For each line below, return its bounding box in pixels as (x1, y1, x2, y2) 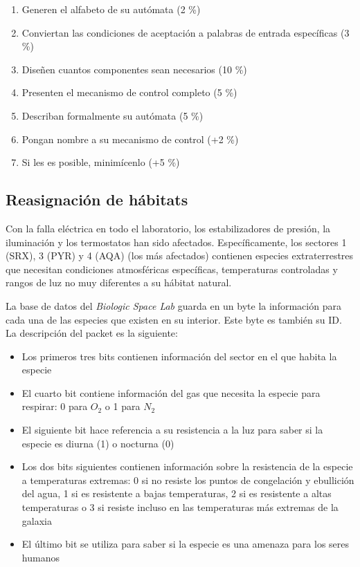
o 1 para (105, 399, 141, 413)
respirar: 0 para (21, 399, 88, 413)
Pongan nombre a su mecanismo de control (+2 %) (21, 131, 239, 146)
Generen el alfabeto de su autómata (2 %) (21, 2, 201, 16)
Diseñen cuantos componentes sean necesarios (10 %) (21, 62, 247, 76)
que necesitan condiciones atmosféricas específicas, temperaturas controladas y (6, 261, 338, 276)
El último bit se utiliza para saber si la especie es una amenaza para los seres (21, 537, 350, 551)
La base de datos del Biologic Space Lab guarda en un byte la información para (6, 298, 341, 313)
